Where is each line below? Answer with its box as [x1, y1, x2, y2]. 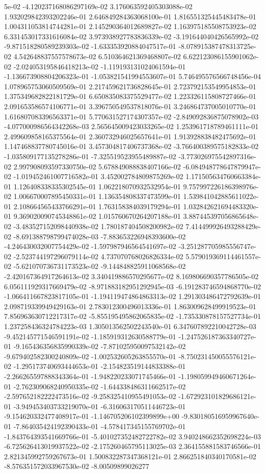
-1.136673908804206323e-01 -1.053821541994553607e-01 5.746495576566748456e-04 [4, 71, 261, 82]
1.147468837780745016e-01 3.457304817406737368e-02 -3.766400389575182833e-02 [4, 141, 259, 152]
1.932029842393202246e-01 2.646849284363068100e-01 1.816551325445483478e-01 [4, 11, 256, 21]
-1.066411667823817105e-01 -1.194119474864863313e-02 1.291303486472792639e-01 [4, 291, 261, 302]
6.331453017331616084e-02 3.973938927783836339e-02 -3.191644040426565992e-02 [4, 31, 259, 41]
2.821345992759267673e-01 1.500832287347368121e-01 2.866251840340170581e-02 [4, 451, 256, 461]
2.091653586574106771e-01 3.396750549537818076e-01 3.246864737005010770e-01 [4, 101, 256, 111]
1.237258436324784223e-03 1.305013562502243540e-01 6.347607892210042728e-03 [4, 321, 256, 331]
